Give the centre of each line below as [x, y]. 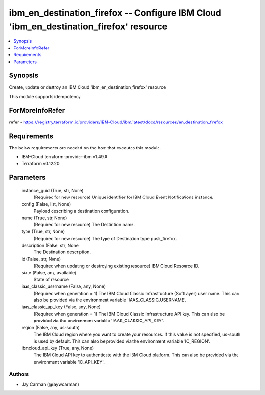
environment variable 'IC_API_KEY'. [69, 362]
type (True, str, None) [43, 232]
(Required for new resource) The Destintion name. [84, 224]
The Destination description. [62, 252]
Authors [19, 374]
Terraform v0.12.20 [40, 164]
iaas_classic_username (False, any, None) [63, 286]
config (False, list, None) [46, 204]
